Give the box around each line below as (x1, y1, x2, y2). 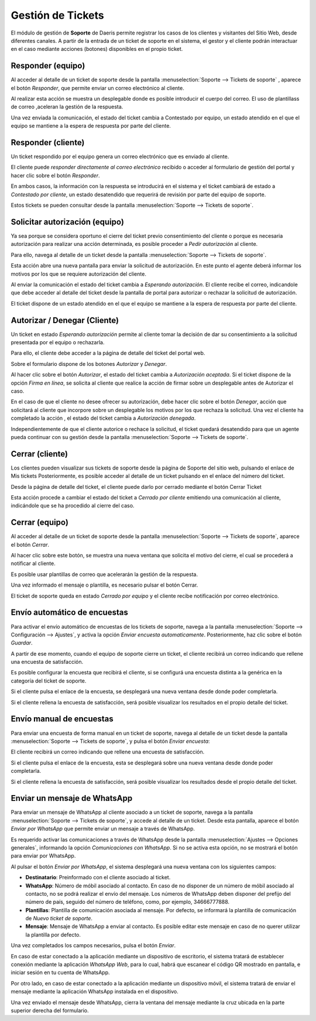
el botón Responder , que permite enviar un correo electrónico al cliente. (11, 84, 184, 91)
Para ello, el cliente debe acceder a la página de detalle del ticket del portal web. (11, 350, 205, 357)
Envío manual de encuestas (11, 714, 114, 724)
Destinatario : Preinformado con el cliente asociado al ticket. (25, 874, 171, 881)
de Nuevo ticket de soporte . (25, 915, 93, 922)
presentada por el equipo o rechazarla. (11, 338, 105, 345)
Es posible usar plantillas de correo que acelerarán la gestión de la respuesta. (11, 571, 198, 578)
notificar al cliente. (11, 560, 56, 567)
